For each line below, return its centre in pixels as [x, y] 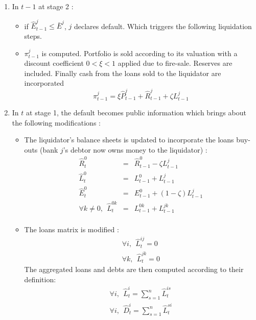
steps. [33, 35]
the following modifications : [56, 122]
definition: [40, 279]
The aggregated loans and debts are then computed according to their [134, 269]
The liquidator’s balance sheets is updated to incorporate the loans [129, 140]
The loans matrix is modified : [72, 229]
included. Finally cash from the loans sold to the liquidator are [123, 73]
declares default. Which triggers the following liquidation [163, 26]
